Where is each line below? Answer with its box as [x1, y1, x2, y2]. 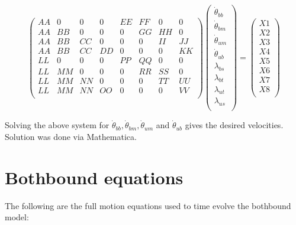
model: [5, 211, 29, 223]
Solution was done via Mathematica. [5, 130, 137, 142]
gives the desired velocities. [185, 119, 284, 131]
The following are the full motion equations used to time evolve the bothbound [5, 199, 291, 211]
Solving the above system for [5, 119, 110, 131]
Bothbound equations [5, 165, 184, 189]
